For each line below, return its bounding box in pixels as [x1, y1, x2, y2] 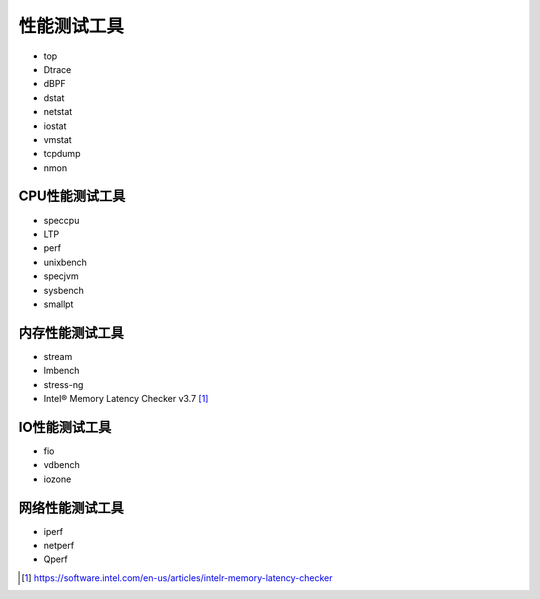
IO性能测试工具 [18, 418, 112, 435]
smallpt [43, 298, 74, 310]
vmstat [43, 133, 72, 145]
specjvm [43, 270, 79, 282]
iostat [43, 120, 67, 132]
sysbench [43, 284, 84, 296]
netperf [43, 539, 75, 551]
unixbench [43, 256, 87, 268]
